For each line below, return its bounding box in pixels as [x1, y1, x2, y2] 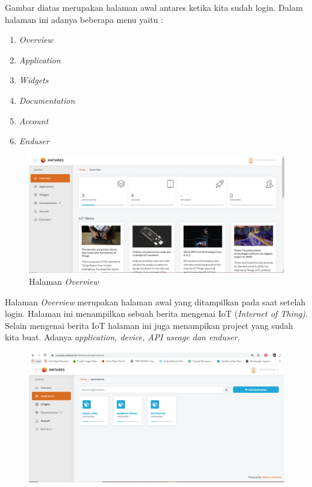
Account [19, 114, 49, 127]
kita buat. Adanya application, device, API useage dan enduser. [5, 331, 240, 343]
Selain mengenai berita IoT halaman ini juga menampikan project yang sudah [5, 319, 293, 331]
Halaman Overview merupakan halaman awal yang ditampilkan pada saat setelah [5, 295, 306, 308]
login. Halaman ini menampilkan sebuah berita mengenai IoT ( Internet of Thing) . [5, 307, 308, 320]
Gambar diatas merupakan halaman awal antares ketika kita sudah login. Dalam [5, 1, 303, 13]
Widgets [19, 74, 49, 86]
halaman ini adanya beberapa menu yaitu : [5, 13, 163, 25]
